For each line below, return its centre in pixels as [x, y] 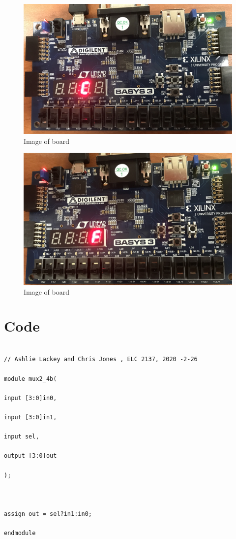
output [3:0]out [30, 456]
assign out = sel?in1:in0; [48, 514]
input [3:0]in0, [30, 398]
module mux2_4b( [30, 379]
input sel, [22, 437]
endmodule [20, 533]
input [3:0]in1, [30, 417]
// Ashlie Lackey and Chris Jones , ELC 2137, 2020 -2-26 [101, 359]
